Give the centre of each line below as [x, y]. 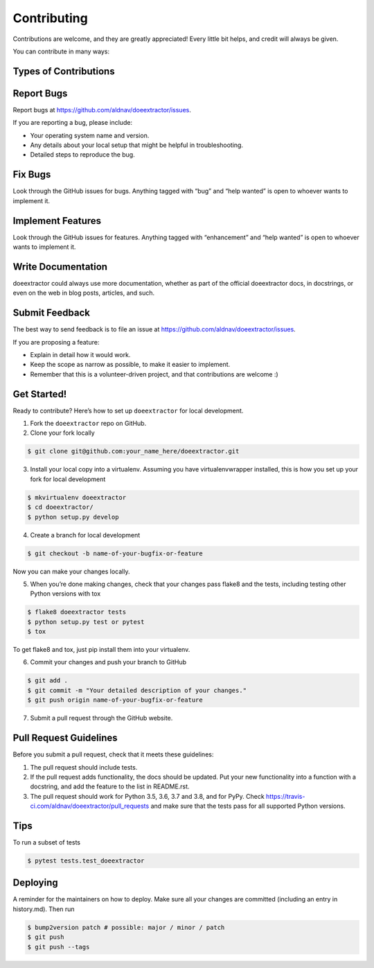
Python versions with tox [65, 594]
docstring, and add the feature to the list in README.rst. [110, 786]
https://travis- [285, 796]
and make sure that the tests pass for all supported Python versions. [248, 806]
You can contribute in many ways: [61, 51]
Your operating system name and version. [90, 135]
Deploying [35, 883]
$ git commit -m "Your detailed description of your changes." [137, 690]
